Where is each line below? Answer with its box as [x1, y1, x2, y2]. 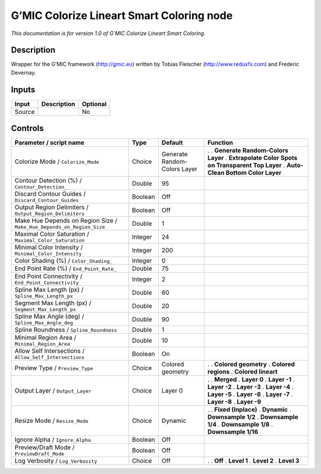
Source [14, 108, 35, 116]
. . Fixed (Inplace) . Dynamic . [207, 406, 291, 414]
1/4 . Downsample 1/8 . [207, 421, 273, 429]
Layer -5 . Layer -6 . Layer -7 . [207, 390, 294, 399]
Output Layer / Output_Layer [14, 387, 92, 395]
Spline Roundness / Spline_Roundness [14, 326, 117, 334]
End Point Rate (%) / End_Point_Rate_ [14, 264, 117, 273]
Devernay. [11, 69, 36, 76]
